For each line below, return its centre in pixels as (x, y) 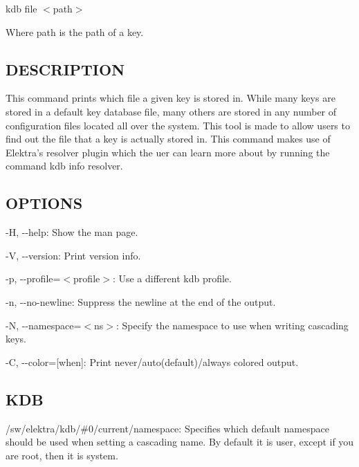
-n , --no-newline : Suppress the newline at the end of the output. (141, 301)
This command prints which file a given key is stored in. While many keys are (171, 98)
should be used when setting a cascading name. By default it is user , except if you (180, 442)
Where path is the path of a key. (75, 31)
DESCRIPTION (65, 69)
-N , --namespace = (44, 325)
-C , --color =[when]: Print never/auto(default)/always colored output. (152, 361)
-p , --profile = (33, 278)
